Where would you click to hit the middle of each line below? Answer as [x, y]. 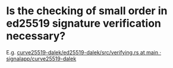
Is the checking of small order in [87, 11]
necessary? [36, 36]
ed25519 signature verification [84, 23]
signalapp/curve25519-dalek [41, 59]
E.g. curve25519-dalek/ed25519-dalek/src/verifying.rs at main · [84, 52]
